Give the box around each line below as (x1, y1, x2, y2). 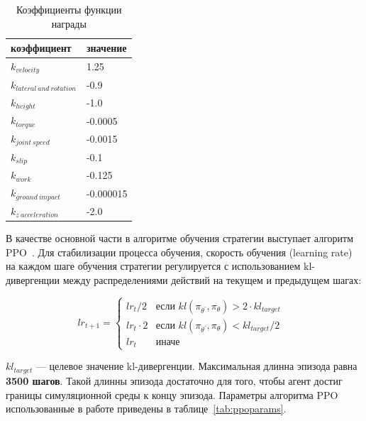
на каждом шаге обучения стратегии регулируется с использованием (6, 258, 301, 273)
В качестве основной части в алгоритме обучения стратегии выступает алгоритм (6, 231, 354, 246)
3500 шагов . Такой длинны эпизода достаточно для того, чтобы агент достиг (6, 373, 343, 388)
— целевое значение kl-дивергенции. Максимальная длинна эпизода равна (35, 359, 357, 373)
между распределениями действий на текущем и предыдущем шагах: (62, 272, 362, 287)
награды (51, 16, 87, 31)
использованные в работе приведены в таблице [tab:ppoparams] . (6, 401, 287, 416)
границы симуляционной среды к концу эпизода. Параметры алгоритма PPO (6, 387, 338, 402)
